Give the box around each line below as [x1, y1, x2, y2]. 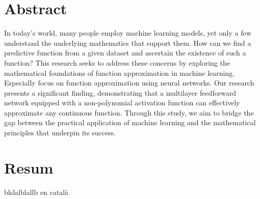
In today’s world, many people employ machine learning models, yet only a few [4, 27, 251, 38]
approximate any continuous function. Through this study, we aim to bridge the [4, 107, 254, 118]
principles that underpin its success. [4, 127, 116, 138]
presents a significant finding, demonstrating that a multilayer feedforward [4, 87, 237, 98]
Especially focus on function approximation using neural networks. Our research [4, 77, 254, 88]
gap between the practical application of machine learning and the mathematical [4, 117, 256, 128]
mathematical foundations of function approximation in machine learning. [4, 67, 235, 78]
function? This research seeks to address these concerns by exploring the [4, 57, 230, 68]
